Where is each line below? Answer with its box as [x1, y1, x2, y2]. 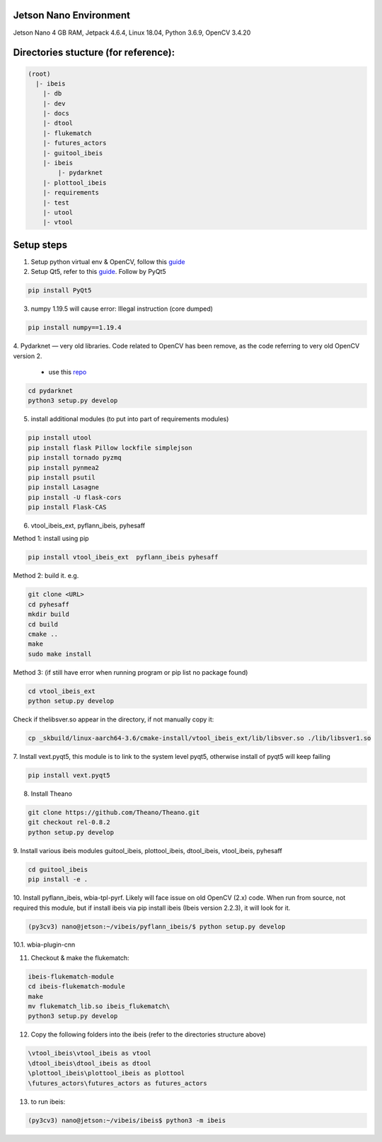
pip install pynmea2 [28, 464, 99, 472]
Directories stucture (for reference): [13, 47, 175, 59]
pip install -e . [28, 875, 88, 884]
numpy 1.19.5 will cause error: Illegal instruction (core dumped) [30, 304, 214, 313]
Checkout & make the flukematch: [30, 953, 129, 962]
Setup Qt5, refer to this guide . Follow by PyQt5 [30, 268, 166, 276]
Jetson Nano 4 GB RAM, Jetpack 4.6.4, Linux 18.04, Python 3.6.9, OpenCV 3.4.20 [13, 28, 251, 37]
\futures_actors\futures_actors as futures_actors [28, 1079, 208, 1087]
